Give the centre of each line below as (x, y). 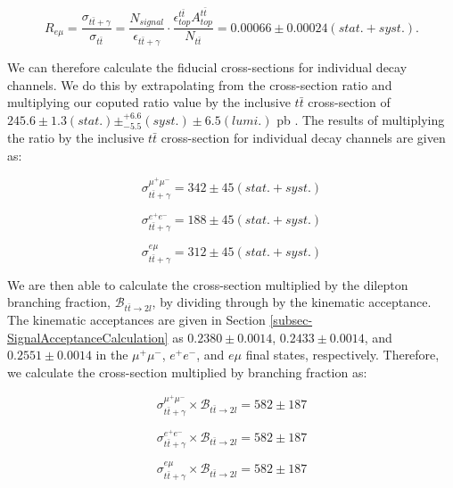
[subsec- (291, 320)
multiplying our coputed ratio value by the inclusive (149, 102)
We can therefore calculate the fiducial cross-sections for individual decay (207, 67)
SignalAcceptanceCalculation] (88, 337)
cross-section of (349, 102)
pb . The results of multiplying (361, 119)
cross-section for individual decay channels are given (303, 138)
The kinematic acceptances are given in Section (136, 320)
